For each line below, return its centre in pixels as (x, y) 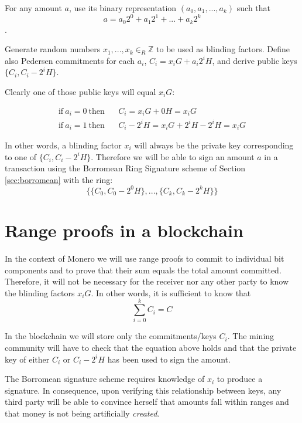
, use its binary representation (123, 8)
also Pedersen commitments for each (70, 60)
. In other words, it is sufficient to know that (171, 292)
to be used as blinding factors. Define (223, 49)
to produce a (240, 379)
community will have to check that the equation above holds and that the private (151, 348)
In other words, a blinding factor (63, 145)
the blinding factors (40, 292)
